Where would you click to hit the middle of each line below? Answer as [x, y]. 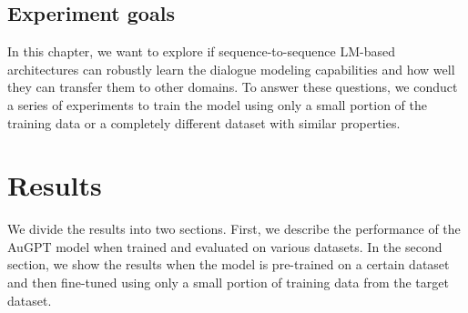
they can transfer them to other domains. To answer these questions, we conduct [233, 87]
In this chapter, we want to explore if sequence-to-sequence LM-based [201, 51]
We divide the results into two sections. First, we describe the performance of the [234, 229]
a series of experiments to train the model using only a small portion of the [217, 104]
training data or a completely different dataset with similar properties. [204, 122]
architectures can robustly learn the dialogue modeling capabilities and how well [231, 69]
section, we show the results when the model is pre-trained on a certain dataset [229, 264]
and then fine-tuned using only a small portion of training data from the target [228, 283]
